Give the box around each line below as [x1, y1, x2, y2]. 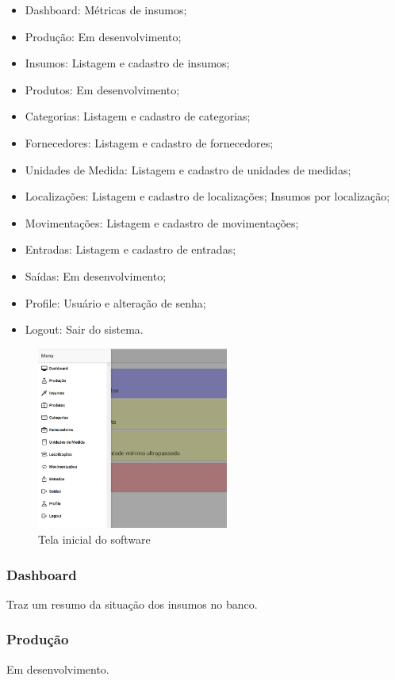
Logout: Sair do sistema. [25, 321, 144, 338]
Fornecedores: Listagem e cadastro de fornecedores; [25, 134, 274, 151]
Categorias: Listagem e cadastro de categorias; [25, 108, 251, 124]
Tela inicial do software [38, 531, 151, 548]
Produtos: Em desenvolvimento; [25, 81, 180, 97]
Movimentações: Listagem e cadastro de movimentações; [25, 214, 299, 231]
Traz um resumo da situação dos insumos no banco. [6, 595, 258, 612]
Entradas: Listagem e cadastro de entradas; [25, 241, 236, 258]
